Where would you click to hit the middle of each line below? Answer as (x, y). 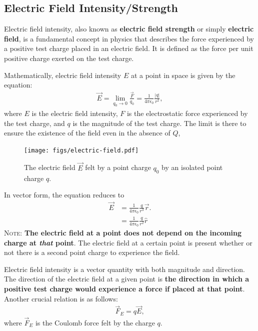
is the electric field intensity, (75, 113)
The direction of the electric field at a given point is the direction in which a (127, 279)
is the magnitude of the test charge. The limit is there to (159, 123)
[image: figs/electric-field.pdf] (81, 150)
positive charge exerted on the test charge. (69, 58)
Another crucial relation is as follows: (61, 298)
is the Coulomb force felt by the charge (95, 323)
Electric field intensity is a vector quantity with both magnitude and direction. (124, 269)
